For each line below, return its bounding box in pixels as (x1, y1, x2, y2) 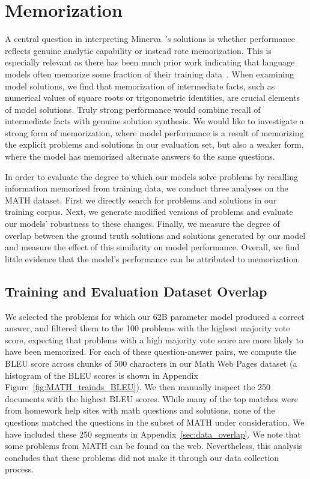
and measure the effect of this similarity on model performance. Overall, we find (5, 241, 300, 253)
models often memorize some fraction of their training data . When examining (5, 67, 294, 80)
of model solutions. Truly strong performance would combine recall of (5, 103, 261, 115)
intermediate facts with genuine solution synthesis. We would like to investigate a (5, 115, 304, 127)
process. (5, 463, 34, 475)
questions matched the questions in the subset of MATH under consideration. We (5, 415, 305, 428)
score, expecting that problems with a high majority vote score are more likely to (5, 333, 304, 346)
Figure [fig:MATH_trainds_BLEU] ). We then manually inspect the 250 (5, 381, 271, 393)
